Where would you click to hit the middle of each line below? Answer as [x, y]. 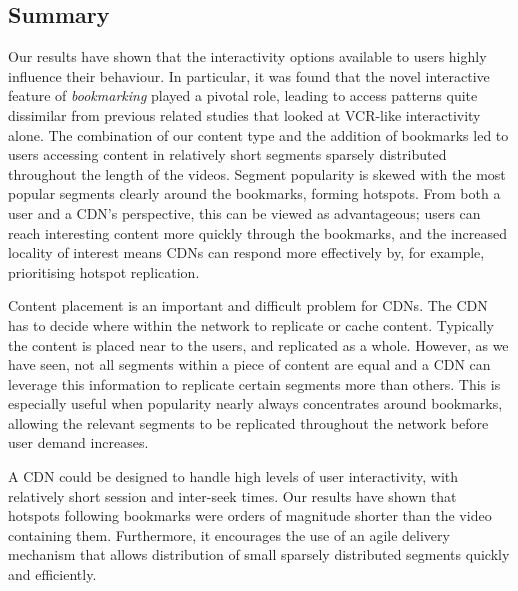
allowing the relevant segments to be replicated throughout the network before [248, 422]
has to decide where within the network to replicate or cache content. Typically [251, 324]
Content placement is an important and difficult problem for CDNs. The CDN [248, 305]
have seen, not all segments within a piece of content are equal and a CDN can [249, 364]
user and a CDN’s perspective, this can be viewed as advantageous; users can [244, 212]
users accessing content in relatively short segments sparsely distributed [227, 154]
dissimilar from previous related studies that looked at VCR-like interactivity [244, 114]
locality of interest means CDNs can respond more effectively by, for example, [246, 252]
